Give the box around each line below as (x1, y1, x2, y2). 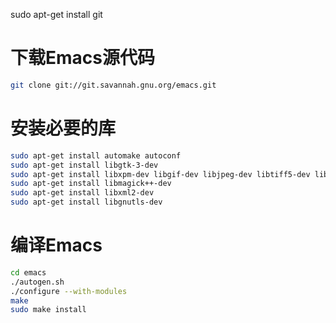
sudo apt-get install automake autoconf (10, 150, 182, 161)
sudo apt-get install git (10, 9, 103, 20)
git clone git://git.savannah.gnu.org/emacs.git (10, 80, 217, 90)
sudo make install (10, 305, 87, 315)
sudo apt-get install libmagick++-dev (10, 179, 172, 189)
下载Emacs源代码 (10, 47, 155, 69)
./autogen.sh (10, 277, 65, 287)
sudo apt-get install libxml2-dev (10, 188, 155, 198)
